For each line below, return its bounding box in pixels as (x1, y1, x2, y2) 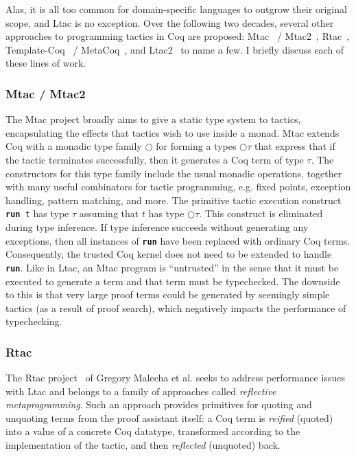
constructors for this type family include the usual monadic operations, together (5, 166, 342, 180)
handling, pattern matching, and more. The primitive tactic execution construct (5, 192, 342, 207)
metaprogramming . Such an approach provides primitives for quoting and (5, 397, 312, 412)
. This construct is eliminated (199, 206, 323, 221)
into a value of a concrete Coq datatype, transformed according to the (5, 424, 300, 438)
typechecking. (5, 314, 62, 328)
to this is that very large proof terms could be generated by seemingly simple (5, 287, 330, 302)
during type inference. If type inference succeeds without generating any (5, 220, 309, 234)
